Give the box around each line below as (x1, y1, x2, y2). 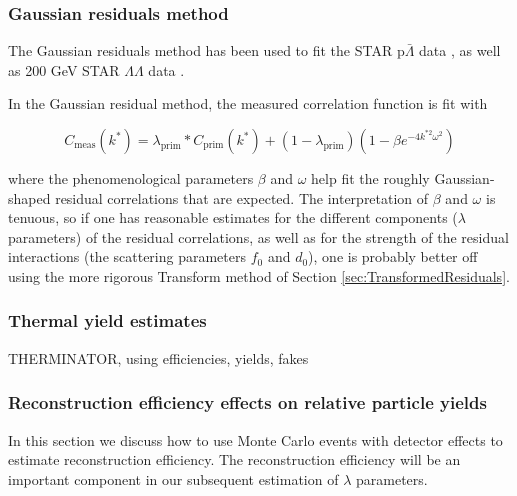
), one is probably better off (308, 246, 478, 267)
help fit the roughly (311, 168, 430, 188)
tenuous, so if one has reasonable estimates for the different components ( (8, 207, 458, 228)
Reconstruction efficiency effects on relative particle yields (8, 390, 487, 415)
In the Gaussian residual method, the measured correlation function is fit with (8, 93, 488, 114)
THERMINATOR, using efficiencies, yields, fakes (8, 347, 309, 368)
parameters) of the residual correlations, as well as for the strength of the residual (8, 226, 509, 247)
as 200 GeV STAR (8, 59, 120, 80)
